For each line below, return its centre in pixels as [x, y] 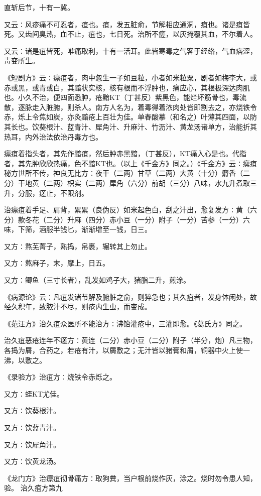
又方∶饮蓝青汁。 [32, 427]
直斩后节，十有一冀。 [39, 7]
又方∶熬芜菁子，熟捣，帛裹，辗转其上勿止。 [78, 246]
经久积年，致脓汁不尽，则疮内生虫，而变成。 [78, 306]
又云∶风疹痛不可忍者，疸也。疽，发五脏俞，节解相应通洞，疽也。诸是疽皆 [127, 24]
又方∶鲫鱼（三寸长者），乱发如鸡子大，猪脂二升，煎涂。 [97, 280]
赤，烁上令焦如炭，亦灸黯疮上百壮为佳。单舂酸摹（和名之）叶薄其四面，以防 [130, 117]
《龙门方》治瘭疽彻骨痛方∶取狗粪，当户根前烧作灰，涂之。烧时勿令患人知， [130, 478]
